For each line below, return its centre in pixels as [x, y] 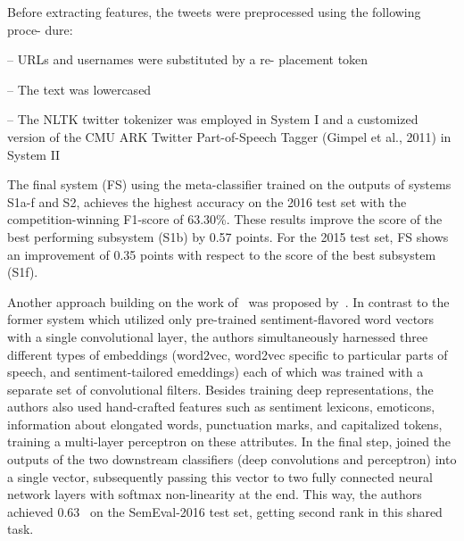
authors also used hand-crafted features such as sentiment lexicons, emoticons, [221, 407]
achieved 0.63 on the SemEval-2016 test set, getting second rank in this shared [225, 511]
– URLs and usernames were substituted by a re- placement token [188, 59]
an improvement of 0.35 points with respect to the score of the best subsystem [222, 254]
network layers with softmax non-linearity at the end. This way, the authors [215, 494]
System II [34, 154]
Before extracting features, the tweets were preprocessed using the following [214, 12]
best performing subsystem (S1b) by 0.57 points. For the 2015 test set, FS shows [228, 236]
